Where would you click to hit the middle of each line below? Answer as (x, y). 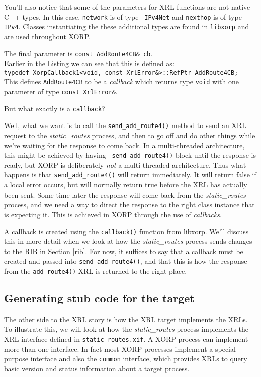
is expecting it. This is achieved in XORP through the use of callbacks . (113, 214)
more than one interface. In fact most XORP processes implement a (109, 349)
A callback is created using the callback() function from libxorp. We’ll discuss (126, 231)
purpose (16, 359)
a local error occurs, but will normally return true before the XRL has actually (126, 185)
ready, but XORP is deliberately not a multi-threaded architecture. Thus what (125, 165)
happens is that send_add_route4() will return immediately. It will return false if (130, 175)
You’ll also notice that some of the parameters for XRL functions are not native (127, 7)
